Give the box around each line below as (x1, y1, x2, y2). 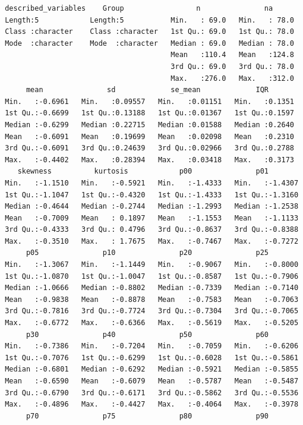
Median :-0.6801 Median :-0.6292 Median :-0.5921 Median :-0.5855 (5, 365, 299, 374)
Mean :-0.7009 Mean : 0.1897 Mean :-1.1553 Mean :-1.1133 (5, 213, 299, 222)
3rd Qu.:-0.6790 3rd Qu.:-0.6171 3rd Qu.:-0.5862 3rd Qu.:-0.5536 (5, 388, 299, 397)
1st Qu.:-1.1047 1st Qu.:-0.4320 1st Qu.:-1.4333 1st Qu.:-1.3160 (5, 190, 299, 199)
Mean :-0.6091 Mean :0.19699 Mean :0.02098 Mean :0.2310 (5, 132, 294, 141)
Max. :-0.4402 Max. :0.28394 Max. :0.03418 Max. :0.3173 (5, 155, 294, 164)
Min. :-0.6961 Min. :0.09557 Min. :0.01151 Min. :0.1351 (5, 97, 294, 106)
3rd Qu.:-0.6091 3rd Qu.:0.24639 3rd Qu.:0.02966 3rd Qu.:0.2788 (5, 144, 294, 153)
